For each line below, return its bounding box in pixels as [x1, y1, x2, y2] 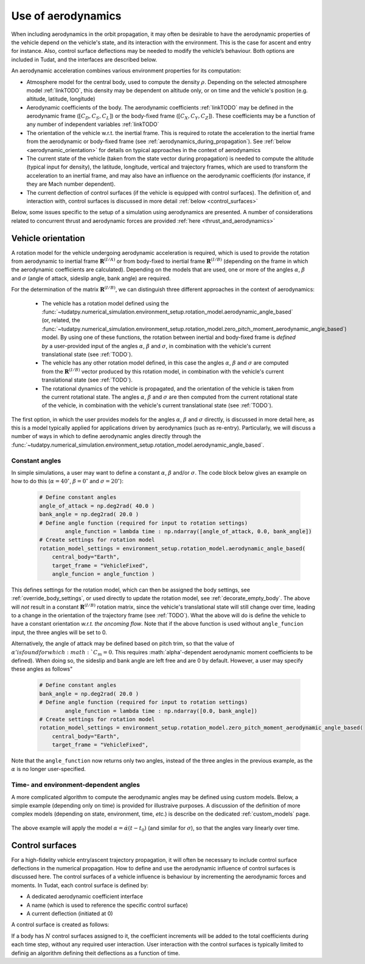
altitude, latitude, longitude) [26, 95, 96, 103]
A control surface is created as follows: [11, 921, 109, 928]
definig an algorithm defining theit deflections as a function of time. [11, 949, 181, 957]
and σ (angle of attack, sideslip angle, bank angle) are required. [11, 274, 171, 282]
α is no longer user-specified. [11, 766, 86, 773]
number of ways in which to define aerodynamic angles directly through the [11, 433, 201, 440]
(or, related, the [41, 316, 80, 324]
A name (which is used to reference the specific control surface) [26, 901, 189, 909]
